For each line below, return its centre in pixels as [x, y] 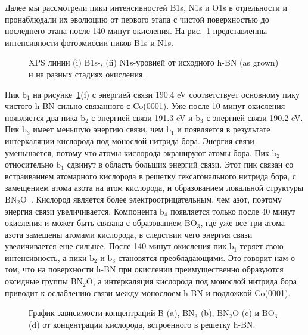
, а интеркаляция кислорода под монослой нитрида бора [195, 281]
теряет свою [262, 246]
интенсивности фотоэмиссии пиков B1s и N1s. [89, 42]
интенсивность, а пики [46, 257]
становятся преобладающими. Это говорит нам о [207, 257]
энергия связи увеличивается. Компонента [81, 211]
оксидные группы [37, 281]
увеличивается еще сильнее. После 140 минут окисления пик [116, 246]
